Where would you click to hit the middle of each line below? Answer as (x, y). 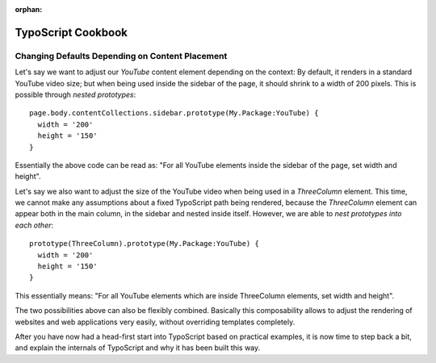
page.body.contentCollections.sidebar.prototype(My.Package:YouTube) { (174, 113)
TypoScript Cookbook (71, 32)
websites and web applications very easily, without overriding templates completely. (155, 322)
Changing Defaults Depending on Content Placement (121, 56)
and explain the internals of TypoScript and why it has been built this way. (138, 348)
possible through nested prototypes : (75, 94)
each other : (34, 225)
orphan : (29, 9)
